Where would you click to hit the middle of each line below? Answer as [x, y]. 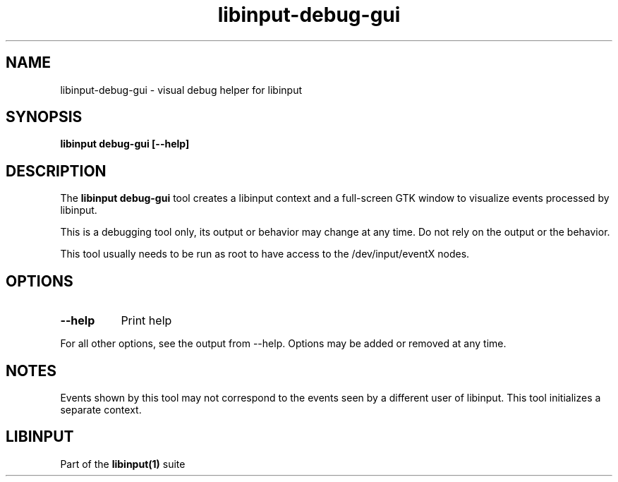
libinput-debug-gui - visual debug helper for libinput [181, 90]
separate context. [101, 409]
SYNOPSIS [44, 117]
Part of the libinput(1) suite [123, 464]
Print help [146, 321]
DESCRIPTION [56, 171]
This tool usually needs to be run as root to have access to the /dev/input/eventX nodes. [265, 254]
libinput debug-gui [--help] [125, 144]
